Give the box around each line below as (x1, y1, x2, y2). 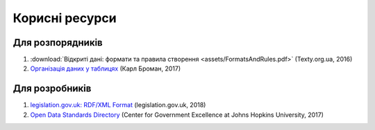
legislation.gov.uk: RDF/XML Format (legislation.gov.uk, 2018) (30, 101, 206, 109)
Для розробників (12, 83, 92, 95)
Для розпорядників (12, 37, 103, 48)
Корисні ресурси (12, 10, 117, 26)
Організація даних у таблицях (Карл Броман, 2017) (30, 64, 181, 73)
